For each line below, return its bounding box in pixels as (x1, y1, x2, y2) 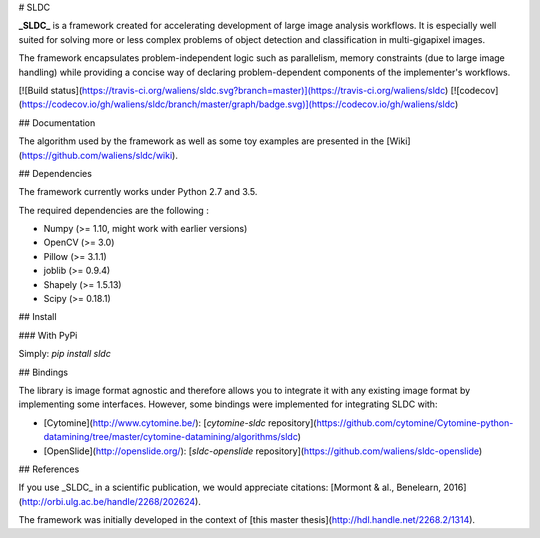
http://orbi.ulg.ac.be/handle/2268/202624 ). (21, 495, 202, 507)
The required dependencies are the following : (18, 204, 209, 216)
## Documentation (18, 116, 96, 129)
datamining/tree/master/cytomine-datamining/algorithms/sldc (43, 431, 299, 443)
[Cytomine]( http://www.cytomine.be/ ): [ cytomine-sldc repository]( (43, 416, 317, 429)
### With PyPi (18, 329, 78, 341)
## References (18, 463, 80, 475)
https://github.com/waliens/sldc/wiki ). (21, 149, 179, 161)
